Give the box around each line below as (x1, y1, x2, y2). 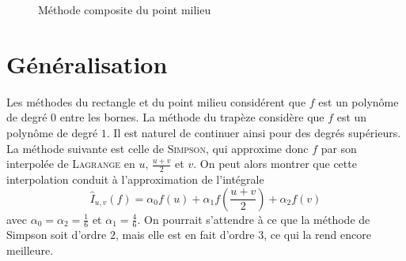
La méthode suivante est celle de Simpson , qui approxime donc (6, 140, 309, 156)
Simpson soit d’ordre (6, 226, 107, 243)
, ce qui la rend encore (264, 226, 371, 243)
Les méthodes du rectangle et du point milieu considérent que (6, 93, 306, 110)
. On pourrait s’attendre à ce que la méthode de (137, 211, 370, 227)
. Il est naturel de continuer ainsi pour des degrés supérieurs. (106, 124, 401, 140)
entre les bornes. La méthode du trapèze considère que (59, 109, 324, 125)
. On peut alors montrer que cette (193, 155, 357, 172)
